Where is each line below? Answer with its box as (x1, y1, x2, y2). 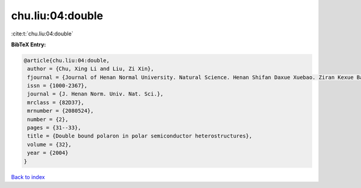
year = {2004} (27, 150, 69, 156)
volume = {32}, (27, 141, 72, 148)
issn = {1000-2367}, (27, 82, 88, 89)
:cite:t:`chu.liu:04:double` (11, 30, 73, 37)
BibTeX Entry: (11, 41, 46, 48)
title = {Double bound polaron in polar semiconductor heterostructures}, (27, 133, 253, 139)
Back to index (11, 173, 45, 180)
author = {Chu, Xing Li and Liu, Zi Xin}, (27, 65, 155, 72)
